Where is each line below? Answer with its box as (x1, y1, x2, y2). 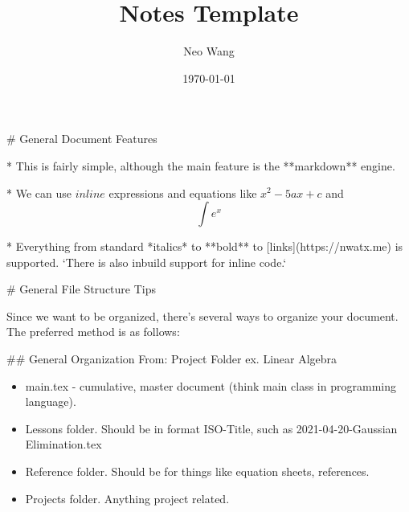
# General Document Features (6, 130, 157, 147)
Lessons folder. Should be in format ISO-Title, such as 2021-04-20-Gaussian (25, 420, 398, 436)
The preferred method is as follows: (6, 323, 180, 340)
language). (25, 393, 76, 410)
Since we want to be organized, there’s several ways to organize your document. (6, 307, 399, 324)
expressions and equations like (108, 184, 257, 201)
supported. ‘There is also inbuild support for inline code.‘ (6, 253, 287, 270)
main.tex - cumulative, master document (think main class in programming (25, 377, 396, 394)
